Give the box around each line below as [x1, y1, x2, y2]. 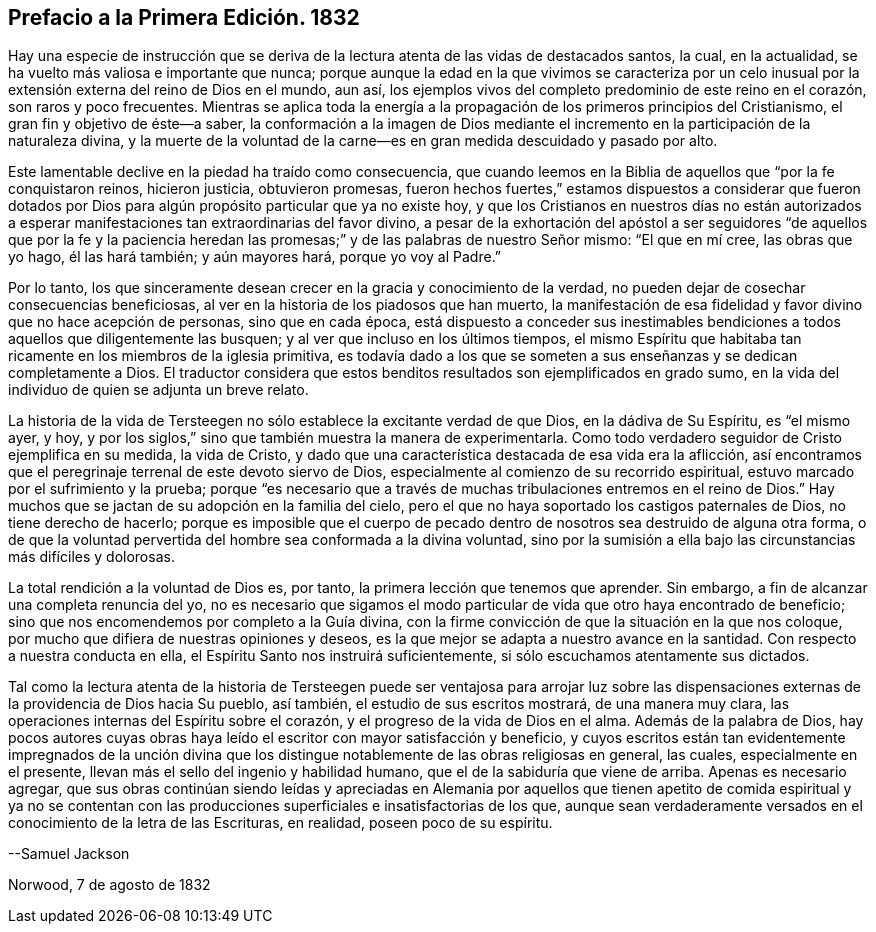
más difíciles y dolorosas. [8, 548, 175, 566]
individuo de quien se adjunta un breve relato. [8, 381, 309, 399]
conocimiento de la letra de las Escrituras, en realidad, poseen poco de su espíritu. [8, 814, 553, 832]
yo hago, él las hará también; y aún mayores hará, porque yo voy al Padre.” [8, 248, 502, 266]
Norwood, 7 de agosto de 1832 [8, 876, 211, 894]
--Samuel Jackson [8, 845, 130, 863]
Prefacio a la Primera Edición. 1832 [8, 5, 360, 30]
